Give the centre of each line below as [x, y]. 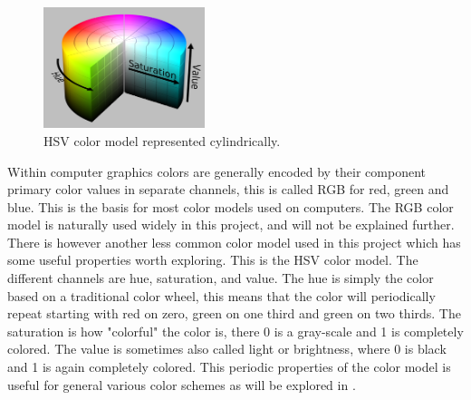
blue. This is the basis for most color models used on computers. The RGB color [231, 206]
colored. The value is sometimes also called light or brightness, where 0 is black [227, 349]
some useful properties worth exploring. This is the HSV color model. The [213, 260]
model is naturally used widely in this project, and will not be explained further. [231, 224]
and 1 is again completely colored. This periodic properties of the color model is [229, 367]
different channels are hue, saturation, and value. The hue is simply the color [221, 278]
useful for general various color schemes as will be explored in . [182, 384]
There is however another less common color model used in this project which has [234, 242]
